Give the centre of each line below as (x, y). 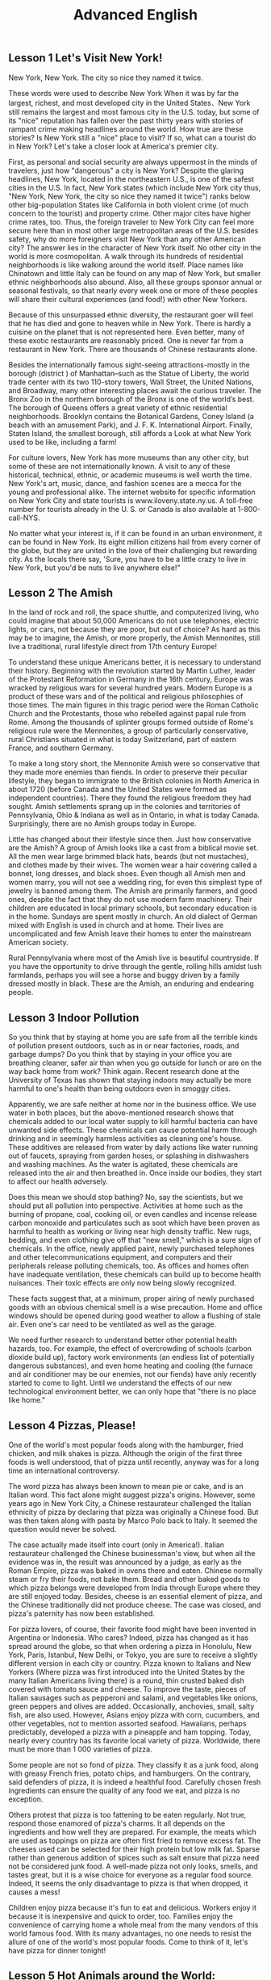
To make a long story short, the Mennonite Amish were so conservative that (134, 764)
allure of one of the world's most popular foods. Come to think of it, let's (128, 1942)
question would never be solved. (63, 1529)
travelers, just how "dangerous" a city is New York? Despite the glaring (126, 170)
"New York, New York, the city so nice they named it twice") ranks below (129, 196)
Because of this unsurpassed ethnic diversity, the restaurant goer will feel (131, 315)
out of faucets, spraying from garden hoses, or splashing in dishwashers (129, 1156)
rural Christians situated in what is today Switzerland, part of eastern (122, 740)
